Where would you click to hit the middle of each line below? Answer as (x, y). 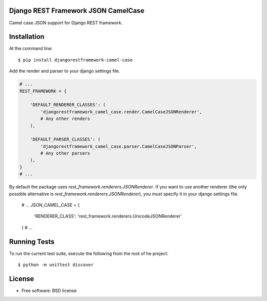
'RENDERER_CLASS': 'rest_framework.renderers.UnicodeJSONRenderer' (108, 216)
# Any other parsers (65, 153)
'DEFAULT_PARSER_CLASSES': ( (65, 139)
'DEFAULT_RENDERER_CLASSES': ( (68, 105)
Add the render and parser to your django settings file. (65, 71)
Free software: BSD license (49, 291)
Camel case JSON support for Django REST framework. (66, 23)
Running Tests (32, 241)
